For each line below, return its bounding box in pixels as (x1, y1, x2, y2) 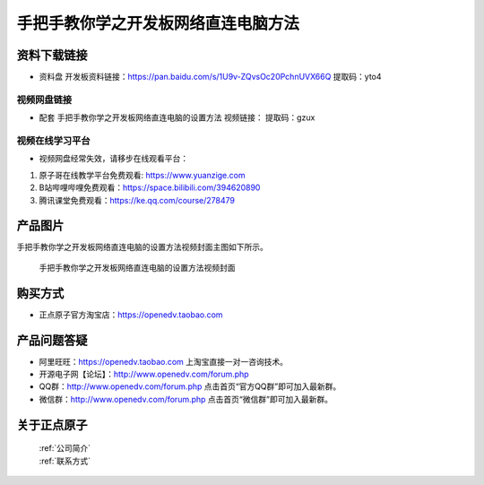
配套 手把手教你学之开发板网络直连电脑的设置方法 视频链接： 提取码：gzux (39, 112, 315, 123)
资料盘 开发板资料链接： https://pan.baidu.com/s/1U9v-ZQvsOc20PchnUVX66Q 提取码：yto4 (39, 72, 382, 82)
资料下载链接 (16, 48, 88, 63)
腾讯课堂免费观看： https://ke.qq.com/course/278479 (39, 195, 235, 205)
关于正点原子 (16, 417, 88, 432)
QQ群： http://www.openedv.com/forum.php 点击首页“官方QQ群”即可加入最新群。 (39, 381, 341, 392)
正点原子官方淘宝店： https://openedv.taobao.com (39, 309, 223, 320)
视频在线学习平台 (16, 134, 91, 147)
